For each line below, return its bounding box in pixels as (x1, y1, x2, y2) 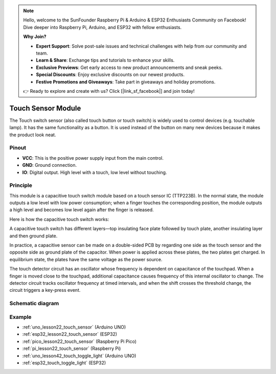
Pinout (9, 144, 27, 152)
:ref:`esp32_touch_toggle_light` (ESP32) (22, 360, 106, 366)
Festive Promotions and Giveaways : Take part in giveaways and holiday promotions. (36, 79, 216, 85)
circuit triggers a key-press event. (9, 287, 81, 293)
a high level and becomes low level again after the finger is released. (9, 207, 154, 213)
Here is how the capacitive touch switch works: (9, 216, 109, 222)
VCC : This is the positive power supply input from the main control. (22, 155, 164, 161)
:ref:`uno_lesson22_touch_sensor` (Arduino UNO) (22, 324, 126, 330)
